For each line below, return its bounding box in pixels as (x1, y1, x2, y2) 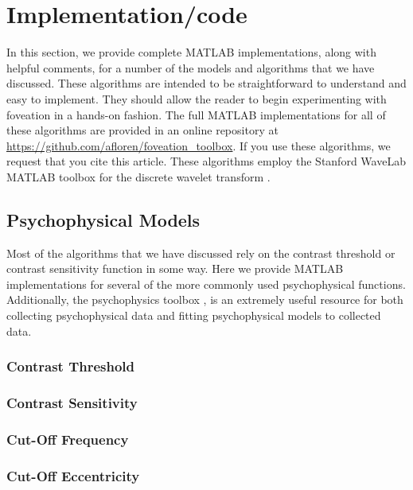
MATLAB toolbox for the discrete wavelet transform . (6, 168, 271, 185)
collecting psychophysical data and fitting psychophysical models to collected (6, 307, 381, 324)
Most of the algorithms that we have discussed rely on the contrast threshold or (6, 244, 395, 261)
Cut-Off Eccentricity (6, 465, 140, 485)
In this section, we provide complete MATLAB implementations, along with (6, 44, 376, 60)
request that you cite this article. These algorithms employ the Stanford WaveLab (6, 153, 406, 169)
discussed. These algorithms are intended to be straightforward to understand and (6, 75, 407, 91)
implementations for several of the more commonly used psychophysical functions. (6, 275, 406, 292)
